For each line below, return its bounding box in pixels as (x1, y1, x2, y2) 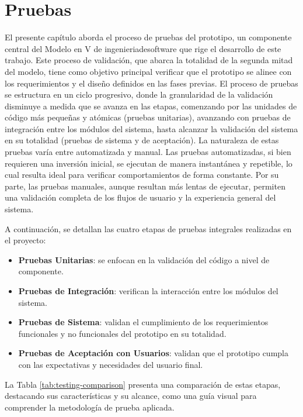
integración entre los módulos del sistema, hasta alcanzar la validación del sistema (5, 122, 298, 135)
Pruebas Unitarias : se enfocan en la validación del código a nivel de (18, 253, 270, 266)
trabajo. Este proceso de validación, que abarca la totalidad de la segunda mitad (5, 54, 293, 66)
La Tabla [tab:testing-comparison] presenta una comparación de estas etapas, (5, 378, 281, 390)
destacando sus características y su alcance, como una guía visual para (5, 390, 257, 402)
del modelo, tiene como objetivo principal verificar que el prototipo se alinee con (5, 65, 292, 77)
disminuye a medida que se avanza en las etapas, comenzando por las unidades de (5, 99, 297, 112)
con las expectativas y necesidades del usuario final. (18, 358, 203, 370)
